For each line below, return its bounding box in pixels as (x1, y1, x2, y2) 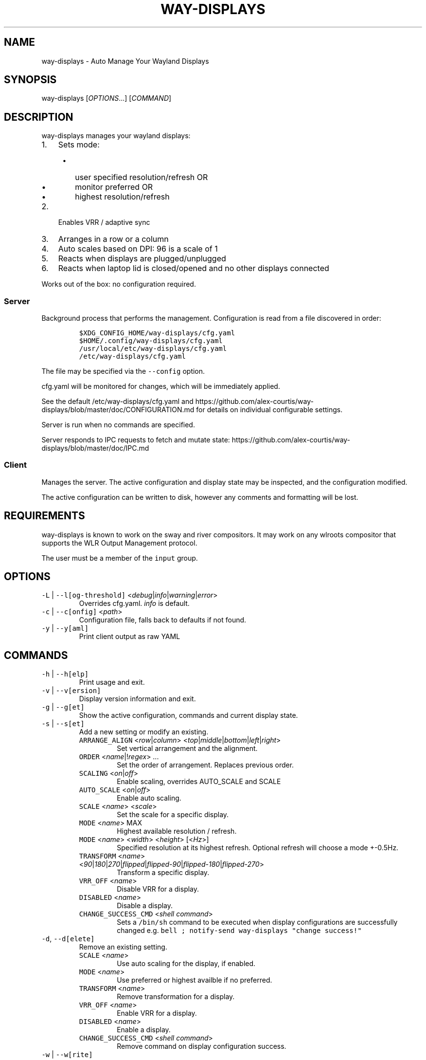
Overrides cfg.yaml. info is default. (79, 599, 190, 608)
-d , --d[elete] (41, 934, 95, 943)
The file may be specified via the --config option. (41, 367, 205, 376)
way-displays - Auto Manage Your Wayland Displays (41, 56, 209, 65)
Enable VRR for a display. (117, 1009, 197, 1018)
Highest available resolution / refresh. (117, 827, 237, 836)
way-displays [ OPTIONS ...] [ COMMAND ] (41, 94, 172, 103)
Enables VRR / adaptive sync (58, 218, 150, 227)
